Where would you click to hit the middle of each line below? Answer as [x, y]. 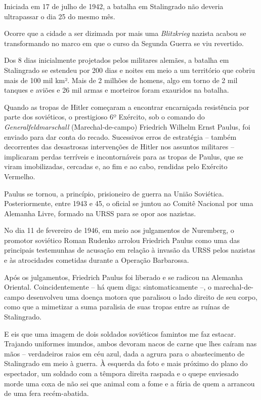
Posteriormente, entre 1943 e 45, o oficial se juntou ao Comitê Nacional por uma [129, 203]
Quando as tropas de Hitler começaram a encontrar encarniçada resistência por [127, 107]
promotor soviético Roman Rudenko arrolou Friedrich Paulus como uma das [122, 240]
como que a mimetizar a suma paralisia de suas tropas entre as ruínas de [117, 307]
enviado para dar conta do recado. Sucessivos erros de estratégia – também [120, 136]
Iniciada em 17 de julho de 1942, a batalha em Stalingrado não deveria [114, 6]
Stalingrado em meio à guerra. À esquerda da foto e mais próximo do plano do [126, 363]
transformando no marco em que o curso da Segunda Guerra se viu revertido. [124, 43]
